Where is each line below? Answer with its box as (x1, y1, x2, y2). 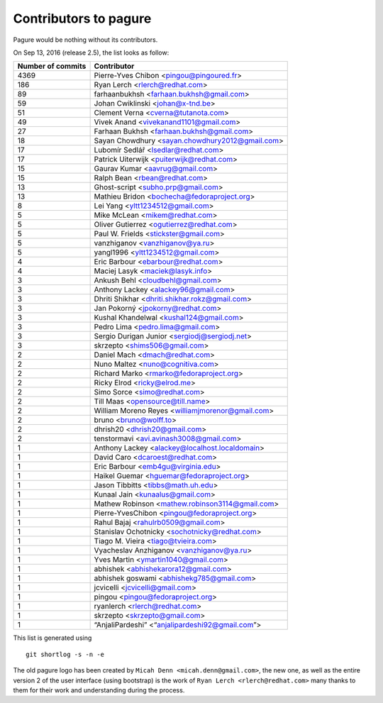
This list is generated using (13, 633, 92, 642)
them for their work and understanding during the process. (13, 685, 185, 694)
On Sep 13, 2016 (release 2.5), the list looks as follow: (13, 48, 170, 57)
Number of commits (17, 61, 87, 71)
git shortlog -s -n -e (26, 650, 105, 658)
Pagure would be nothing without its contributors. (13, 35, 158, 44)
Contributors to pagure (13, 11, 152, 26)
